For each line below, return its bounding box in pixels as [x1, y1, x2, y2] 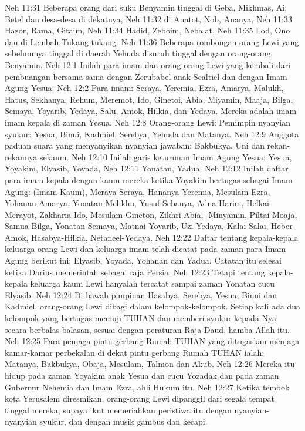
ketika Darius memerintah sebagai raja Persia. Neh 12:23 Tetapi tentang [5, 265, 265, 278]
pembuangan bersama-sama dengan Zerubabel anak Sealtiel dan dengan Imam [5, 70, 287, 82]
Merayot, [5, 208, 37, 220]
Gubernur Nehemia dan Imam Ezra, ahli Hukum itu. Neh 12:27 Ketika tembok [5, 381, 290, 393]
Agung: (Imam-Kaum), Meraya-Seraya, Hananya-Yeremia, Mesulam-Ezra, [5, 185, 270, 197]
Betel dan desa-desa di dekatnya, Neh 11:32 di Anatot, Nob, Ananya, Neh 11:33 [5, 12, 292, 25]
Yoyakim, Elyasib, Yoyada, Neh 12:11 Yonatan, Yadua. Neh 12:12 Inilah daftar [5, 162, 289, 174]
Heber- [271, 220, 296, 232]
